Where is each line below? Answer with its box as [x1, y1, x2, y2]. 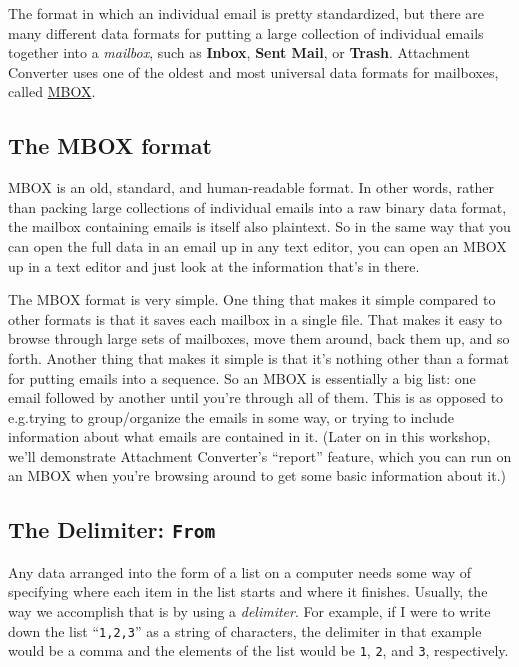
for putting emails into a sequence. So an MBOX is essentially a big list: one [8, 367, 476, 388]
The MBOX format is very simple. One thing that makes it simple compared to [8, 289, 496, 310]
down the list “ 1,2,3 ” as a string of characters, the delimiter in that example [8, 620, 482, 641]
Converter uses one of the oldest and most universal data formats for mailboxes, [8, 61, 499, 82]
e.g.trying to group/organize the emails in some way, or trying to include [8, 406, 455, 427]
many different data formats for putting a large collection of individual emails [8, 22, 484, 43]
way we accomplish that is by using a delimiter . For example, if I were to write [8, 601, 491, 622]
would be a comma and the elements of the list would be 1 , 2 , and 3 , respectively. [8, 640, 509, 661]
